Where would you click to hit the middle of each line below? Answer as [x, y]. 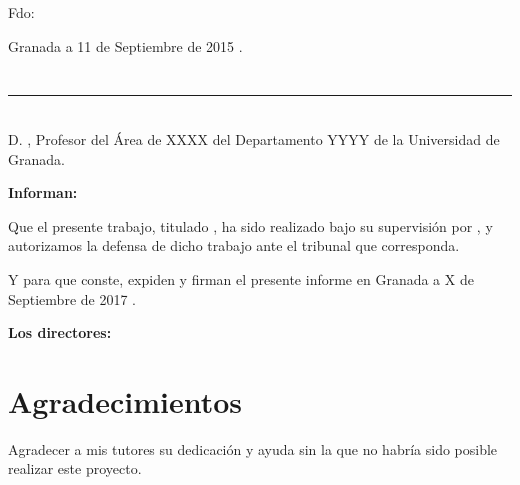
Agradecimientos [125, 400]
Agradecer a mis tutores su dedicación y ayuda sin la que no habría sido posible [253, 448]
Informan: [43, 192]
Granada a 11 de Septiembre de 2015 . [125, 45]
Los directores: [60, 332]
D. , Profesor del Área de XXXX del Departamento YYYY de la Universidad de [254, 138]
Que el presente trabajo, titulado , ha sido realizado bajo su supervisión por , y [250, 225]
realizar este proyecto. [75, 468]
